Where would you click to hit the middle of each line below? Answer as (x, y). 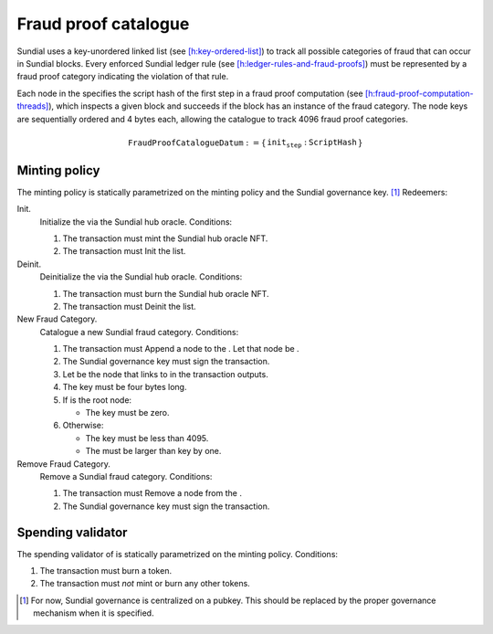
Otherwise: (83, 426)
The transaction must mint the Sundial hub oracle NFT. (165, 238)
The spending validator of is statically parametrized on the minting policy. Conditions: (177, 554)
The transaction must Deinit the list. (129, 306)
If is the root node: (97, 400)
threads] (33, 106)
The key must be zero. (127, 413)
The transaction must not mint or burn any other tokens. (145, 584)
